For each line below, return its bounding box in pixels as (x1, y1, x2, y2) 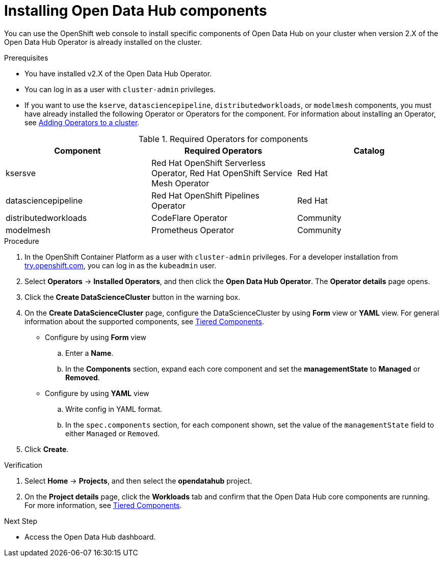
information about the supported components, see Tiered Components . (24, 317, 264, 326)
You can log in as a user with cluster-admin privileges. (24, 85, 216, 94)
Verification (4, 460, 43, 469)
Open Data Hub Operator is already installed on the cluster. (4, 37, 202, 46)
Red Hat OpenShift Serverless (151, 157, 266, 168)
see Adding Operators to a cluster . (24, 118, 140, 127)
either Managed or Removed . (65, 429, 160, 438)
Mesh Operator (151, 178, 210, 188)
